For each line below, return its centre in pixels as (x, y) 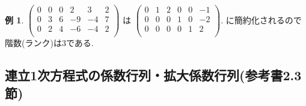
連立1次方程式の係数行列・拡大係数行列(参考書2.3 (153, 75)
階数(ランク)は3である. (49, 43)
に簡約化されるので (264, 19)
